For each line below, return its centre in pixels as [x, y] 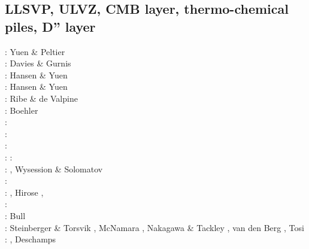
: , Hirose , [24, 192]
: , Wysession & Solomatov [54, 168]
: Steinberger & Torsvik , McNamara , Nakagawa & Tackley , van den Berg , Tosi [154, 227]
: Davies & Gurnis [38, 63]
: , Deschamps [31, 239]
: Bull [15, 215]
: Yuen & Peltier [35, 51]
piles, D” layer [50, 26]
